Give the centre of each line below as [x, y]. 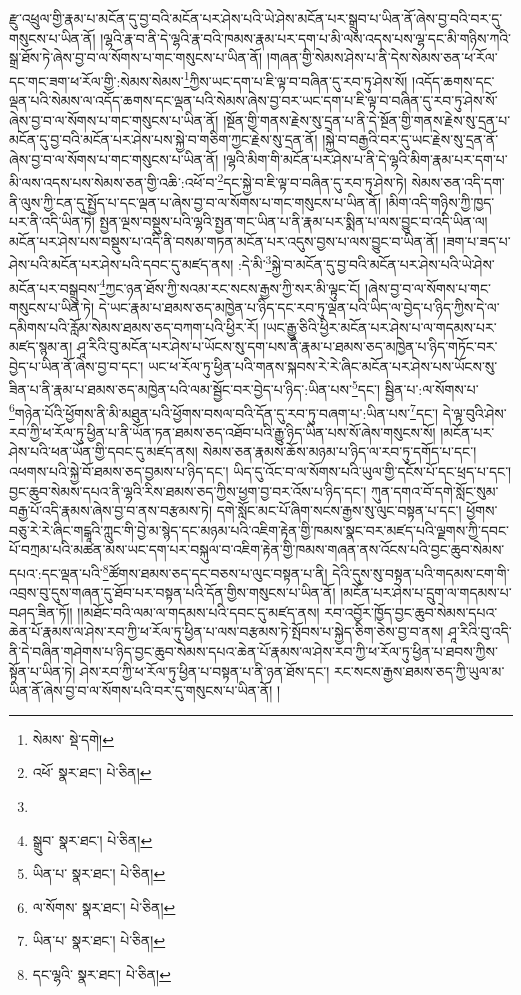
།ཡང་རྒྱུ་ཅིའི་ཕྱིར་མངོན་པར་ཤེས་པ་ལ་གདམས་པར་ [380, 326]
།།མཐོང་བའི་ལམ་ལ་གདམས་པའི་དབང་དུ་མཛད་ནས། [198, 611]
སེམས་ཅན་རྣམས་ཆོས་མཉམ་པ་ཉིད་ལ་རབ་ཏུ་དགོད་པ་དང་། [339, 451]
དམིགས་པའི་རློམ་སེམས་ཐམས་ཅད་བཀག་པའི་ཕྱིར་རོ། [134, 326]
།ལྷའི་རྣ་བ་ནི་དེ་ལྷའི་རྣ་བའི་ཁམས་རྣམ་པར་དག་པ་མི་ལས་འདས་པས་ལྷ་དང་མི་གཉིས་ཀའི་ [306, 37]
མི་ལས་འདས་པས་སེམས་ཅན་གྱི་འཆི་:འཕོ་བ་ [113, 182]
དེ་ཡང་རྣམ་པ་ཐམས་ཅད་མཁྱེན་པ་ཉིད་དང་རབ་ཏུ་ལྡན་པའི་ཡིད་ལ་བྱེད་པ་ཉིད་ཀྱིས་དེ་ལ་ [299, 306]
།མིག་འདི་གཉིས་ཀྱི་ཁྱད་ [440, 201]
